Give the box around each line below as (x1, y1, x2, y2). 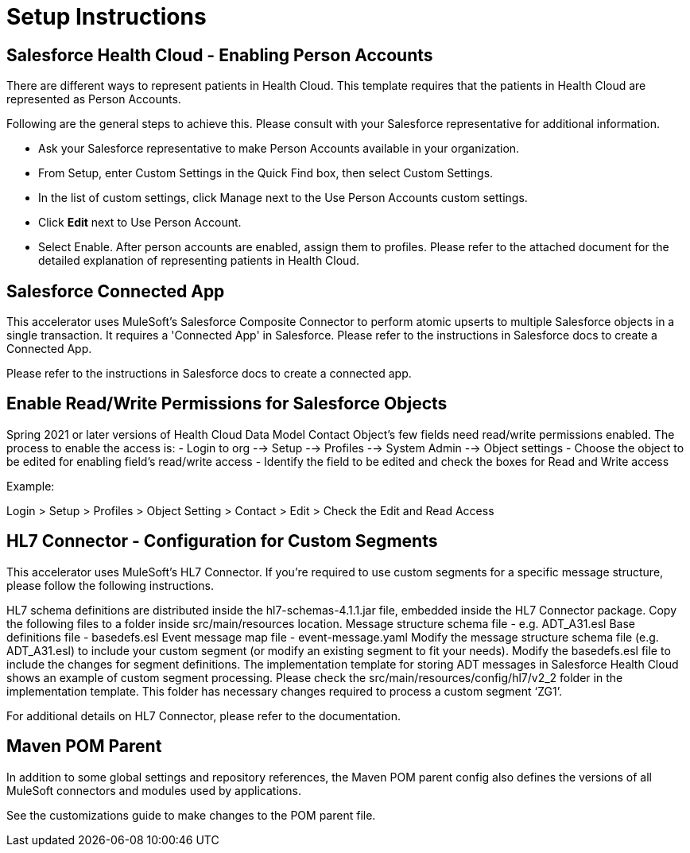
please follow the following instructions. (6, 578, 215, 592)
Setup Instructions (6, 3, 207, 30)
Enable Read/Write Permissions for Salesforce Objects (6, 394, 448, 414)
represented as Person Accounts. (6, 92, 181, 107)
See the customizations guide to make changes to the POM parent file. (6, 808, 376, 822)
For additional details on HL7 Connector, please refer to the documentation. (6, 708, 401, 723)
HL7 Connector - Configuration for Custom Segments (6, 531, 438, 552)
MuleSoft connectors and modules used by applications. (6, 783, 301, 797)
